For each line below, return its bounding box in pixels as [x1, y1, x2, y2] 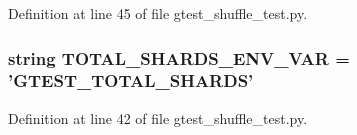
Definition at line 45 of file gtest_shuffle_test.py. [8, 3, 308, 23]
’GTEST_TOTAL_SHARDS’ [8, 68, 254, 93]
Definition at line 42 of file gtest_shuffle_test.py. [8, 107, 308, 128]
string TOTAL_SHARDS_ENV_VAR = [8, 45, 350, 70]
